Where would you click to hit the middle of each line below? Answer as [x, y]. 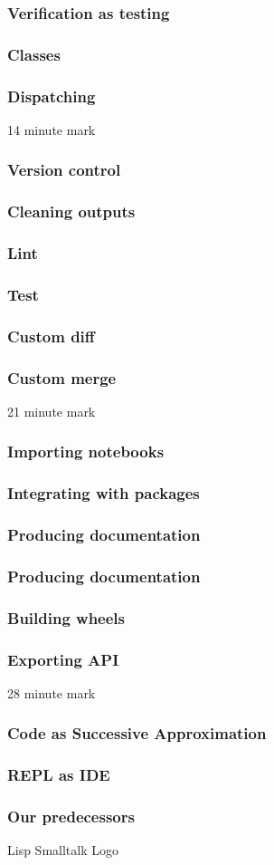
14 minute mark [52, 129]
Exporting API [63, 659]
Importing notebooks [86, 452]
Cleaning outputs [71, 211]
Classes [34, 54]
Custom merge [62, 377]
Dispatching [52, 96]
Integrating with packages [104, 493]
